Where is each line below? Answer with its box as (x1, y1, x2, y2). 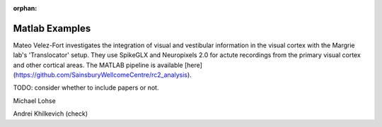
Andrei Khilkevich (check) (13, 109, 88, 118)
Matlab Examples (13, 22, 91, 35)
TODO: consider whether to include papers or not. (13, 83, 159, 92)
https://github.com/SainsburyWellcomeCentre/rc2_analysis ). (15, 71, 192, 79)
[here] (184, 61, 203, 69)
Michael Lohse (13, 96, 56, 105)
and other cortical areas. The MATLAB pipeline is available (13, 61, 183, 69)
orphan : (13, 4, 37, 12)
